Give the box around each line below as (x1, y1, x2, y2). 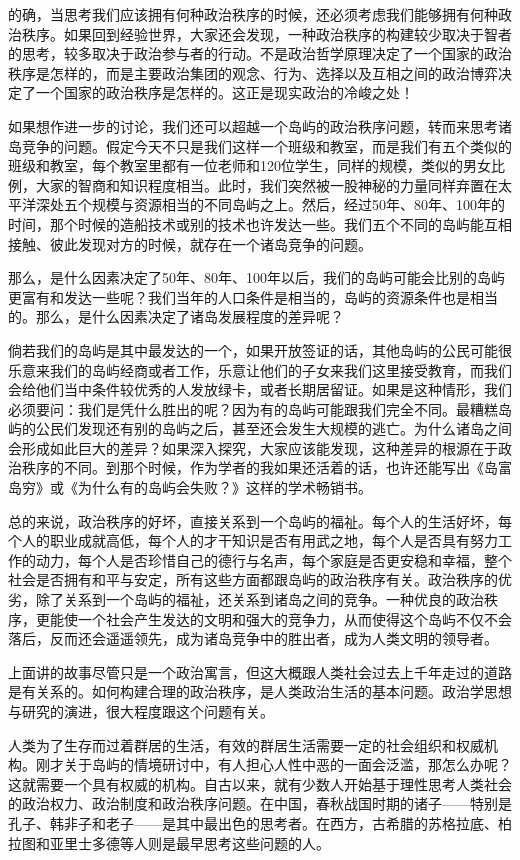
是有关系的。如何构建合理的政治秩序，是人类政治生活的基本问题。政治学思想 (8, 681, 512, 702)
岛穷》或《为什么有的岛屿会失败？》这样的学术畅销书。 (8, 477, 372, 498)
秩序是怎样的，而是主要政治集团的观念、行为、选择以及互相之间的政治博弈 (8, 62, 498, 83)
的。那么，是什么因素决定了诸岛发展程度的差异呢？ (8, 306, 344, 327)
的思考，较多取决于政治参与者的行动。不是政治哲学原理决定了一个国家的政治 (8, 43, 512, 64)
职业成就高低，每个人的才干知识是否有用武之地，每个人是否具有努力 (49, 530, 498, 551)
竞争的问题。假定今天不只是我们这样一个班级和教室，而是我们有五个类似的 (21, 135, 512, 156)
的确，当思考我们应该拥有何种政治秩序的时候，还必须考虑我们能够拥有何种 (8, 4, 498, 24)
